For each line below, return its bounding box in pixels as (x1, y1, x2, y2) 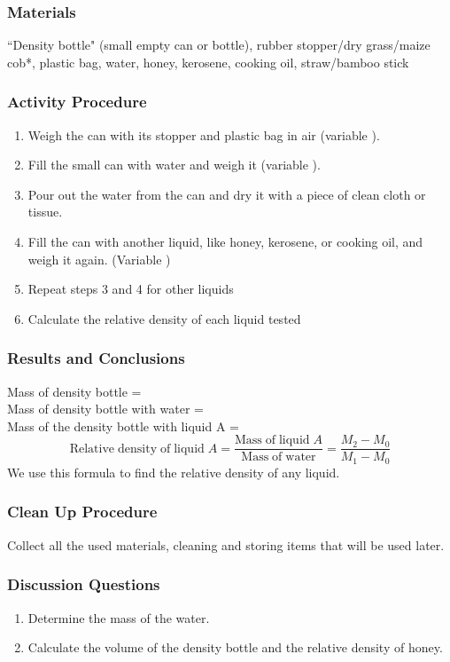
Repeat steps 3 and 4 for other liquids (27, 280, 234, 298)
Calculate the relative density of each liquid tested (27, 309, 301, 327)
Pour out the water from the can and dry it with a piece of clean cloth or (27, 185, 426, 203)
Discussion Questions (7, 573, 160, 595)
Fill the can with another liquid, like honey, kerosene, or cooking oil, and (27, 232, 423, 250)
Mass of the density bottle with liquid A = (7, 416, 239, 435)
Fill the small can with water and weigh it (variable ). (27, 155, 321, 174)
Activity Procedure (7, 91, 147, 113)
